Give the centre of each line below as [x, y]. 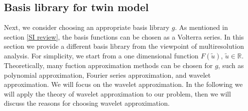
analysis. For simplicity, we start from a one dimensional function [101, 55]
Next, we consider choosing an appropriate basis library [87, 27]
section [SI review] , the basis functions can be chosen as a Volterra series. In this [124, 36]
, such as [231, 65]
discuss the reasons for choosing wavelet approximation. [87, 103]
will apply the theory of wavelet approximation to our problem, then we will [117, 93]
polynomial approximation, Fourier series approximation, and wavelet [107, 75]
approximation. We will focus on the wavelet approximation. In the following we [123, 84]
